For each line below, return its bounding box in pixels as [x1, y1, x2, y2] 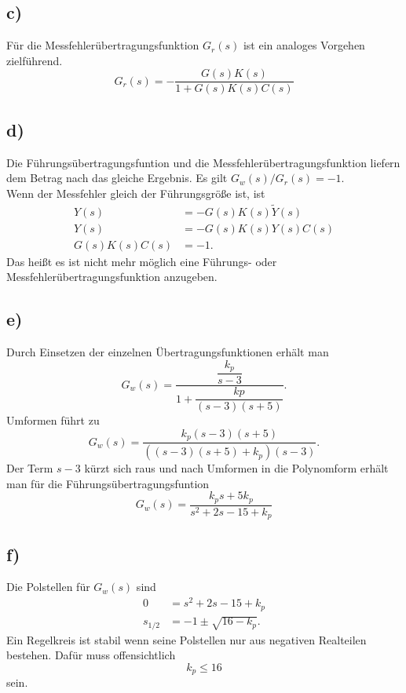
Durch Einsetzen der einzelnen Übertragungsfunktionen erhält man [6, 344, 329, 360]
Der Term [6, 460, 53, 476]
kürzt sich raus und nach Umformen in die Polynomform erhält [84, 460, 389, 476]
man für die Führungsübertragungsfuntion [6, 475, 210, 491]
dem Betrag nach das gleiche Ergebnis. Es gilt [6, 170, 228, 186]
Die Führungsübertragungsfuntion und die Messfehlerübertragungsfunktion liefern [6, 154, 401, 170]
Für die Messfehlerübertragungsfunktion [6, 37, 199, 53]
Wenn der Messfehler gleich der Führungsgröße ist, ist [6, 184, 265, 201]
